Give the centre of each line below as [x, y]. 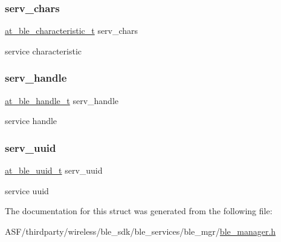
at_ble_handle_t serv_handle [62, 100]
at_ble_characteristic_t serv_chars [72, 31]
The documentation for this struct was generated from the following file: [139, 211]
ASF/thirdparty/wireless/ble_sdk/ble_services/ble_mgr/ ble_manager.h [140, 231]
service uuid [27, 190]
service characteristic [44, 51]
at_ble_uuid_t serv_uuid [54, 170]
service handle [31, 121]
